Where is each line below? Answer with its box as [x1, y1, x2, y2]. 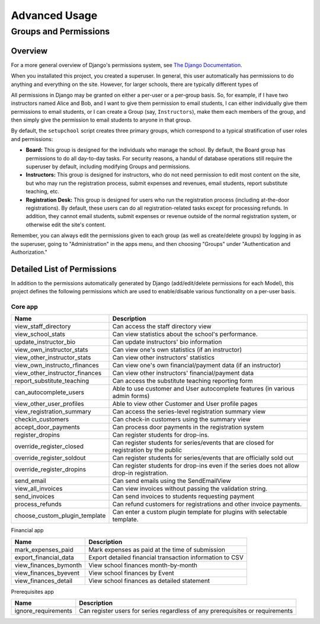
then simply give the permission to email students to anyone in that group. [11, 116, 192, 124]
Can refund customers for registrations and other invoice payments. [112, 500, 302, 508]
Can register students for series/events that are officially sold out [112, 454, 294, 462]
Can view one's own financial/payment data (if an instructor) [112, 361, 281, 370]
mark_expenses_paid [14, 545, 74, 553]
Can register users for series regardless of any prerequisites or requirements [79, 607, 293, 615]
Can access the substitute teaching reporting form [112, 377, 253, 385]
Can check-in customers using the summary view [112, 415, 251, 424]
